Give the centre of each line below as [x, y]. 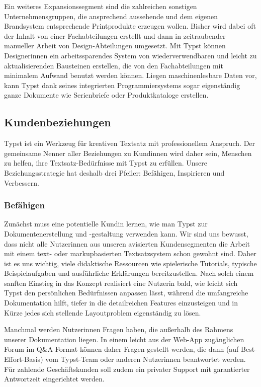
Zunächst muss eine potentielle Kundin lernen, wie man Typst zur [106, 224]
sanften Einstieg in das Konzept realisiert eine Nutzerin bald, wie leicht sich [121, 283]
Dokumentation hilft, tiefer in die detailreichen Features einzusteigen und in [121, 303]
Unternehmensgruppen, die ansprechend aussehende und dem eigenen [111, 16]
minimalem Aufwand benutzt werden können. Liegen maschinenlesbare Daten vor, [130, 75]
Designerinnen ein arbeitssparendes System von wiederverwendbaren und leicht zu [130, 55]
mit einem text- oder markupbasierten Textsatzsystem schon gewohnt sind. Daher [130, 253]
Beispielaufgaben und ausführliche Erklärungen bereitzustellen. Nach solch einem [129, 273]
